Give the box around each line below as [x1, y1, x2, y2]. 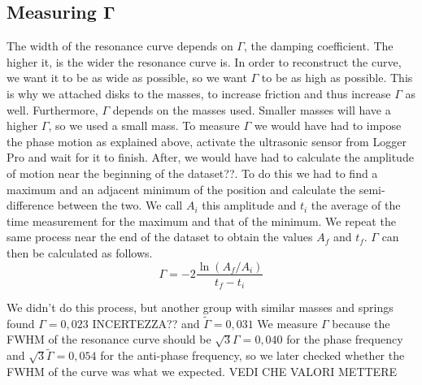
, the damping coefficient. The [243, 37, 394, 54]
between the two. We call [57, 197, 183, 214]
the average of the [311, 197, 401, 214]
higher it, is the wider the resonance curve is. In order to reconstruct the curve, [7, 53, 402, 70]
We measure [257, 314, 318, 331]
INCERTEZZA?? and [92, 314, 200, 331]
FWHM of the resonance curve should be [7, 331, 211, 348]
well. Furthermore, [7, 101, 98, 118]
